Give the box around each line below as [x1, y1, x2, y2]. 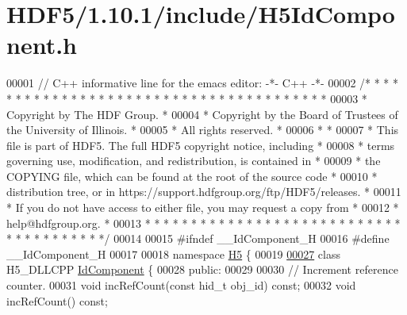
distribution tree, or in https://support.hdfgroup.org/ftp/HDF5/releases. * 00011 [6, 183, 401, 200]
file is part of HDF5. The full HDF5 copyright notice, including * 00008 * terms [6, 136, 395, 153]
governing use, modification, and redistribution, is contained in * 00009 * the [6, 152, 381, 169]
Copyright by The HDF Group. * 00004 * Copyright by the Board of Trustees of [6, 106, 398, 122]
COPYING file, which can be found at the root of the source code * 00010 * [6, 167, 378, 184]
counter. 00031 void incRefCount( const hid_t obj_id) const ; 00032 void [6, 277, 356, 294]
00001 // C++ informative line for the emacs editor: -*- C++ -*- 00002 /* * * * [6, 75, 399, 91]
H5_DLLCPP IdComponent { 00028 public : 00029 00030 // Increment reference [6, 261, 398, 278]
